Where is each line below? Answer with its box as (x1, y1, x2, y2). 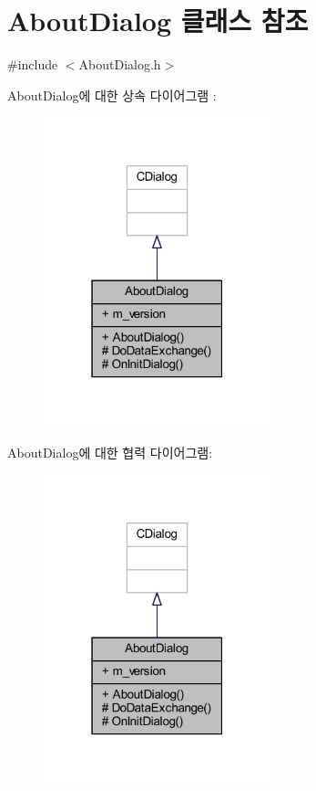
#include (7, 55, 58, 74)
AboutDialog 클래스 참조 (7, 2, 309, 39)
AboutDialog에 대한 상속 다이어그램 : (7, 85, 217, 104)
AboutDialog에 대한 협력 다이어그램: (7, 442, 213, 461)
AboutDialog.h (78, 55, 161, 74)
